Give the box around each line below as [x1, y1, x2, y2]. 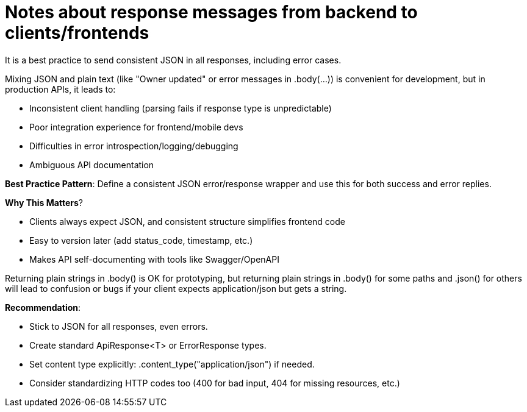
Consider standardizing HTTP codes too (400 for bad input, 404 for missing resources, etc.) [29, 377, 400, 388]
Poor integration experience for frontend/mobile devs [29, 121, 243, 132]
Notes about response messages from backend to [5, 2, 418, 23]
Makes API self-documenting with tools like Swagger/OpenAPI [29, 254, 279, 265]
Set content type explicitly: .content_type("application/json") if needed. [29, 358, 315, 369]
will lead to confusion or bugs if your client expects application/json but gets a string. [5, 283, 347, 294]
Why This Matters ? [5, 197, 83, 208]
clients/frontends [5, 23, 149, 43]
